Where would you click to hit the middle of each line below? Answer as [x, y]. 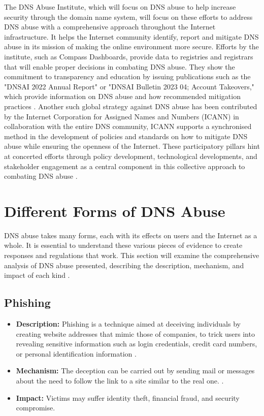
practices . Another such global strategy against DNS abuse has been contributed [131, 106]
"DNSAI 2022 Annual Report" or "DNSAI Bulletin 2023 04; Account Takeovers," [129, 86]
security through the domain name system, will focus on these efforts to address [128, 17]
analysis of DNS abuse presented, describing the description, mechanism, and [124, 265]
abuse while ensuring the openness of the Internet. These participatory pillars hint [132, 146]
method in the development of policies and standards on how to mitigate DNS [126, 136]
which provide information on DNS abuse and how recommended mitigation [122, 96]
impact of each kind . [37, 275]
